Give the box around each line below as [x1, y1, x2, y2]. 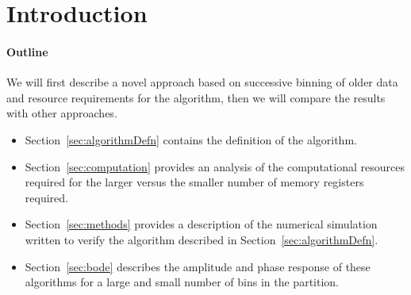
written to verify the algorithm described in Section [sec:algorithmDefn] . [25, 231, 378, 247]
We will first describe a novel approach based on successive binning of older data [6, 74, 398, 90]
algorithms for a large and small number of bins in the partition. [25, 274, 339, 290]
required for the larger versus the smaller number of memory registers [25, 174, 364, 190]
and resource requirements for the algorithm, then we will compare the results [6, 89, 386, 105]
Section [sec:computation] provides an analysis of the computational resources [25, 158, 405, 174]
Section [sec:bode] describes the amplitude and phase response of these [25, 258, 371, 274]
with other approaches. [6, 105, 117, 121]
